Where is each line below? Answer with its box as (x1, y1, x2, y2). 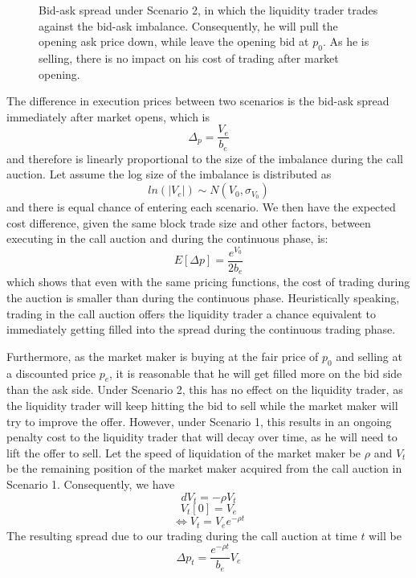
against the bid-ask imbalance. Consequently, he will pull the (39, 17, 338, 34)
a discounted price (6, 364, 96, 381)
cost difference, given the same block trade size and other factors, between (6, 214, 371, 231)
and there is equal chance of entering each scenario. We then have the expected (6, 199, 396, 215)
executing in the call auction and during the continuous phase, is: (6, 230, 328, 247)
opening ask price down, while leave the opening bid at (39, 33, 309, 50)
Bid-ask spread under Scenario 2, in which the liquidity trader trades (39, 2, 378, 18)
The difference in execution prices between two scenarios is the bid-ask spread (6, 92, 389, 109)
